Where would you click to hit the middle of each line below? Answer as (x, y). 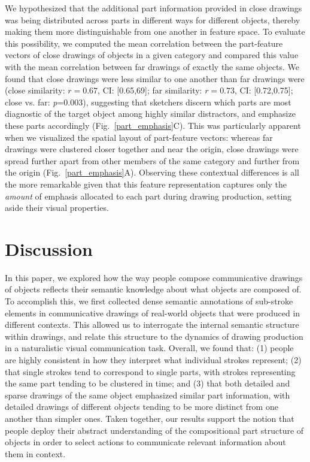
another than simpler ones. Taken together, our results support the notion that (150, 418)
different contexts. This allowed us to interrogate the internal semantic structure (152, 324)
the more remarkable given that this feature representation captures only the (146, 184)
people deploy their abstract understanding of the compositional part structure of (154, 430)
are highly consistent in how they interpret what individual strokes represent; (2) (153, 359)
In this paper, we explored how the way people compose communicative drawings (154, 277)
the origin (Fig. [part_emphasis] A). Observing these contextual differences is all (152, 172)
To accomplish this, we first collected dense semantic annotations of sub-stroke (149, 301)
